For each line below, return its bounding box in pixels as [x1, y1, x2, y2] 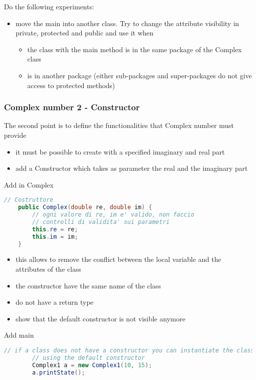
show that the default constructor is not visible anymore [15, 313, 186, 323]
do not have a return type [15, 297, 94, 307]
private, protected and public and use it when [15, 28, 154, 38]
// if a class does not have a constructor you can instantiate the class [4, 347, 255, 354]
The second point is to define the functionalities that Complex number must [4, 120, 234, 130]
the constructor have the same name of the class [15, 280, 161, 290]
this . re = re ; [32, 225, 78, 233]
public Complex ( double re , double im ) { [18, 204, 152, 211]
